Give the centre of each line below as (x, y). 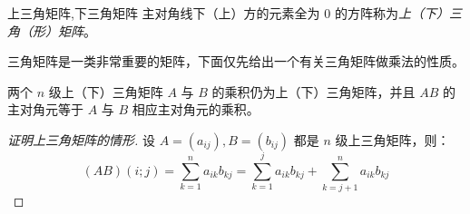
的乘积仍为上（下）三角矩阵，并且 (313, 91)
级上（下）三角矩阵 (106, 91)
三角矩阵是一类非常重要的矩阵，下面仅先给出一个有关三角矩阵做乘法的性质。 (236, 61)
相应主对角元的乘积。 (196, 109)
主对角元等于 (45, 109)
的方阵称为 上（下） (392, 13)
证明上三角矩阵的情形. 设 (81, 139)
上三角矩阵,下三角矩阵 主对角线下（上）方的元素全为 (164, 13)
